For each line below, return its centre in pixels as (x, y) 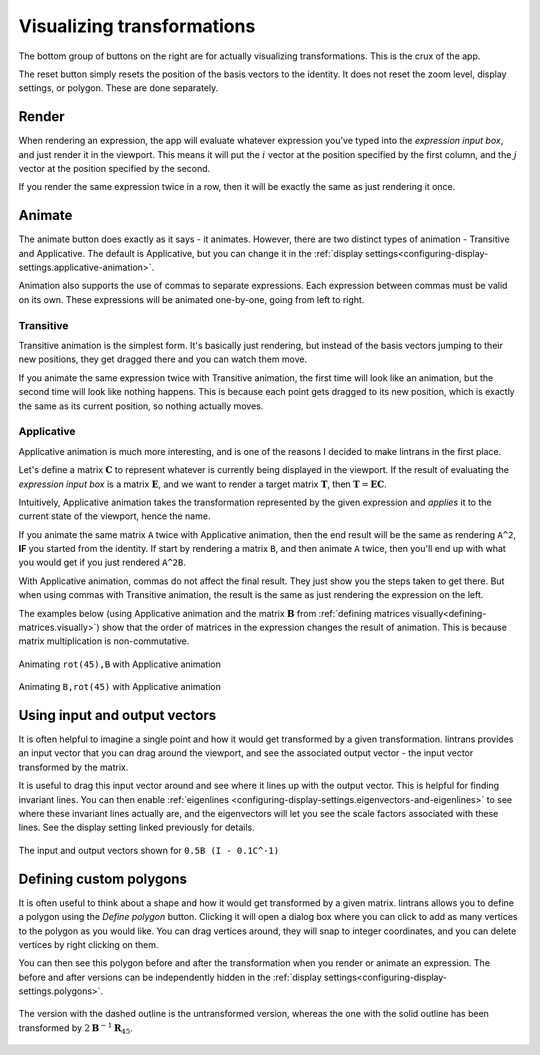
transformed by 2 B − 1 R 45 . (76, 1028)
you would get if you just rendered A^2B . (102, 562)
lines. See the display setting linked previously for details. (136, 827)
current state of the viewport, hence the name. (114, 516)
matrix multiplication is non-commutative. (104, 641)
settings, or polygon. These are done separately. (118, 88)
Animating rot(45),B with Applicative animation (120, 664)
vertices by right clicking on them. (88, 944)
